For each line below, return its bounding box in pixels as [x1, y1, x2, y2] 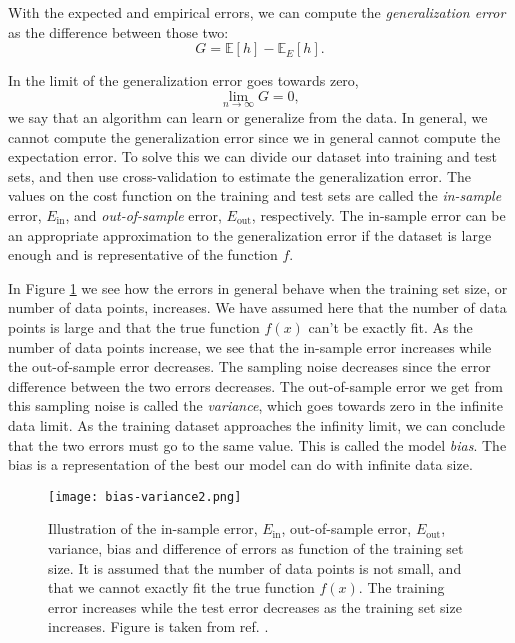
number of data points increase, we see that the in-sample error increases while [8, 336, 492, 357]
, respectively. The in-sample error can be [251, 204, 506, 225]
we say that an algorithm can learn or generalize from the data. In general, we [8, 107, 488, 127]
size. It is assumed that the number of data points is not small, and [48, 557, 462, 578]
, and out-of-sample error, [65, 204, 222, 225]
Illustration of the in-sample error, [48, 518, 258, 539]
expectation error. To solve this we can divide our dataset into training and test [8, 146, 497, 167]
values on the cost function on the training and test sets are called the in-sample [8, 185, 502, 206]
